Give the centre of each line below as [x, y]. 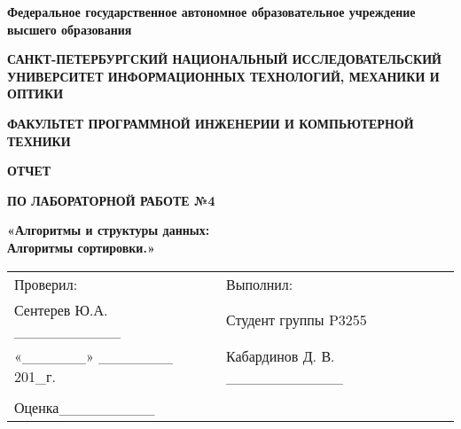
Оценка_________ [85, 407]
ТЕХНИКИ [39, 140]
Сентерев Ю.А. [61, 309]
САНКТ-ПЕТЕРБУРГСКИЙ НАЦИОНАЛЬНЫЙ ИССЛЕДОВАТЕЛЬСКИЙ [224, 59]
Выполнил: [259, 284]
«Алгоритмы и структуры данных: [109, 230]
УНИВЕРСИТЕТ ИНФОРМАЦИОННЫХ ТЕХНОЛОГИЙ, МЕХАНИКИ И [223, 76]
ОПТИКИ [35, 94]
